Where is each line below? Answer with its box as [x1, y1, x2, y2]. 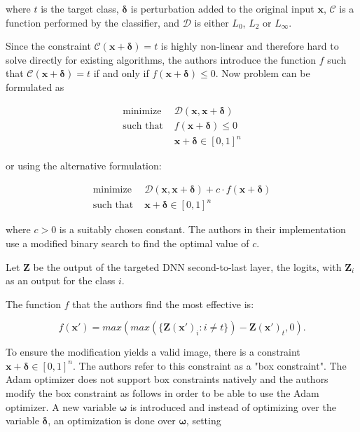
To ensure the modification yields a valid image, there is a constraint [6, 344, 300, 359]
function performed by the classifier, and [6, 15, 180, 29]
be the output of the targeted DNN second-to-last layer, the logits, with [33, 259, 342, 274]
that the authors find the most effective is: [72, 296, 254, 311]
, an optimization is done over [48, 413, 176, 428]
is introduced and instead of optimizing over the [130, 399, 336, 414]
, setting [186, 413, 221, 428]
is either [194, 15, 229, 29]
